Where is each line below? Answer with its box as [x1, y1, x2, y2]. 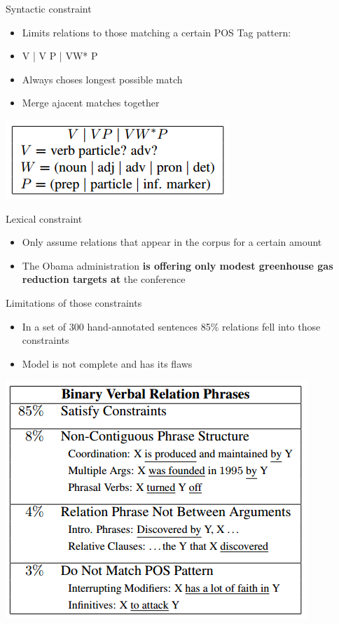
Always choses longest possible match [22, 71, 183, 86]
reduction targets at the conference [22, 272, 186, 286]
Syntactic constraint [6, 1, 92, 15]
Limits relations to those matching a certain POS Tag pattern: [22, 25, 291, 39]
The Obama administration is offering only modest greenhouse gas [22, 258, 333, 272]
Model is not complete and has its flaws [22, 356, 193, 370]
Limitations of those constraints [6, 295, 142, 310]
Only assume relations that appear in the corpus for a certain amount [22, 235, 322, 249]
